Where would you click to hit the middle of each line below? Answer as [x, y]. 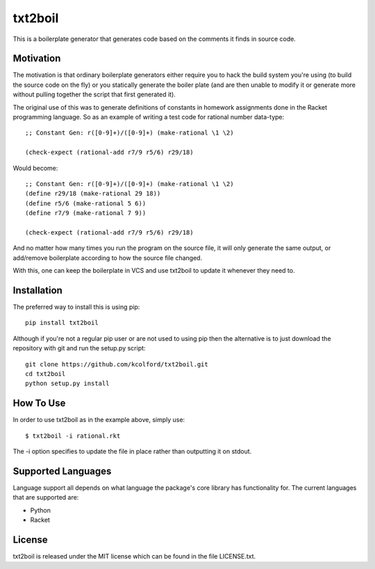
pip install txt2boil [62, 323]
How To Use [39, 404]
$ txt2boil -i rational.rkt [73, 436]
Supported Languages [62, 471]
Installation [37, 290]
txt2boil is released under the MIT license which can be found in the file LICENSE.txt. [134, 557]
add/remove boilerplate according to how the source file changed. [108, 257]
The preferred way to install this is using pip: [76, 307]
